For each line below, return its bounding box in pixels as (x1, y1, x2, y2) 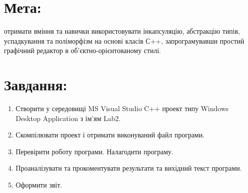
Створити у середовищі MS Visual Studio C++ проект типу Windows (15, 103, 229, 114)
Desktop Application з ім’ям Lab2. (15, 113, 121, 123)
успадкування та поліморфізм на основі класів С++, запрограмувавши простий (4, 35, 245, 46)
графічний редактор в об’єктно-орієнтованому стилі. (4, 45, 161, 56)
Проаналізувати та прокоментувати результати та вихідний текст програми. (15, 163, 242, 173)
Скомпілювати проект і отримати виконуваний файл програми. (15, 129, 205, 140)
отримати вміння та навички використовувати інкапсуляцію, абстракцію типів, (4, 26, 240, 36)
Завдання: (4, 74, 67, 95)
